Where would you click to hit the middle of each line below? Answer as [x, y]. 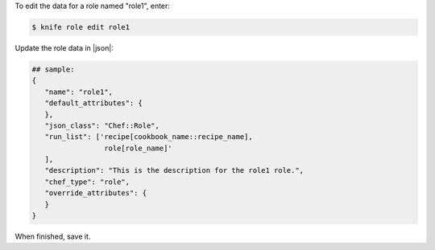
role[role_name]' [138, 148]
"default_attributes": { [93, 103]
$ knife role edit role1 [81, 27]
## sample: [53, 69]
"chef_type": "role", [87, 182]
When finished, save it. [53, 236]
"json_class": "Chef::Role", [102, 125]
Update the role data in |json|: [64, 47]
